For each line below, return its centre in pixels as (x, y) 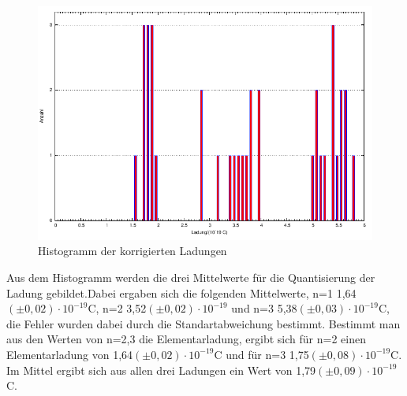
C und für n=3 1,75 (261, 354)
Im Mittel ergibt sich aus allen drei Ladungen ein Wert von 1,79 (161, 370)
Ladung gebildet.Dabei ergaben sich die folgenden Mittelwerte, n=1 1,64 (181, 292)
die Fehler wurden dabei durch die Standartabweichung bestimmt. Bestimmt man (203, 323)
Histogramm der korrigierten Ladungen (133, 251)
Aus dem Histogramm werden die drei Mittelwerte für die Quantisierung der (191, 277)
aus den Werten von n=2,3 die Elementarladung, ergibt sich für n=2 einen (186, 339)
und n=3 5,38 (264, 308)
